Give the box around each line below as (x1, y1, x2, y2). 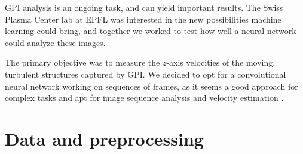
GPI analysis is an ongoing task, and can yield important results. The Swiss (5, 1, 283, 13)
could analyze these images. (5, 36, 106, 48)
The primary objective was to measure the (5, 56, 160, 69)
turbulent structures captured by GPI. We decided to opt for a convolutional (5, 67, 286, 80)
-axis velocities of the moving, (166, 56, 276, 69)
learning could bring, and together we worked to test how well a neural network (5, 24, 296, 37)
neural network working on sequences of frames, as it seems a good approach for (5, 79, 298, 92)
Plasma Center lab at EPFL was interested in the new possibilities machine (5, 13, 281, 25)
